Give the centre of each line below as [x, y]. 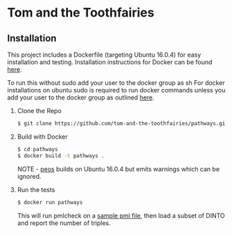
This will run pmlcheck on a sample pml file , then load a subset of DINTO [121, 215]
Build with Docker [42, 137]
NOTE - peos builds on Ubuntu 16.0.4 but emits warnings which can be [118, 169]
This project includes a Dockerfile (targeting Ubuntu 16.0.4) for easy [104, 55]
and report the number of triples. [64, 223]
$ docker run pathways [50, 202]
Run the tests [36, 189]
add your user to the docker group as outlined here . [81, 97]
